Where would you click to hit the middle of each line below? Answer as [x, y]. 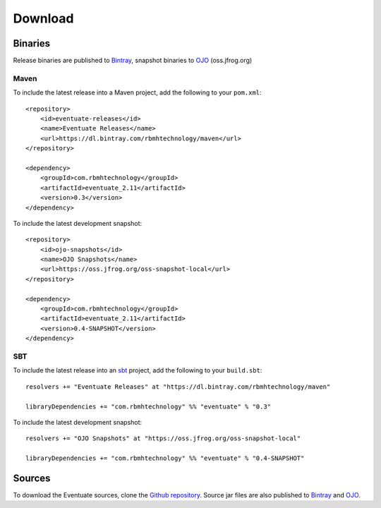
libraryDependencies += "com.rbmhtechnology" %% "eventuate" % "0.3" [149, 406]
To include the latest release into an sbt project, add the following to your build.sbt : [138, 370]
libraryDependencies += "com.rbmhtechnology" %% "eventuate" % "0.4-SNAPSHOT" [165, 458]
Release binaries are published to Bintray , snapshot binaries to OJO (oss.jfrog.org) [133, 61]
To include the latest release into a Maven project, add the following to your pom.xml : [137, 92]
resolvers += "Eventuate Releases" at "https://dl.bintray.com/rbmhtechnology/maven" [178, 387]
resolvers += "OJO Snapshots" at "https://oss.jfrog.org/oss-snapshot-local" [163, 439]
